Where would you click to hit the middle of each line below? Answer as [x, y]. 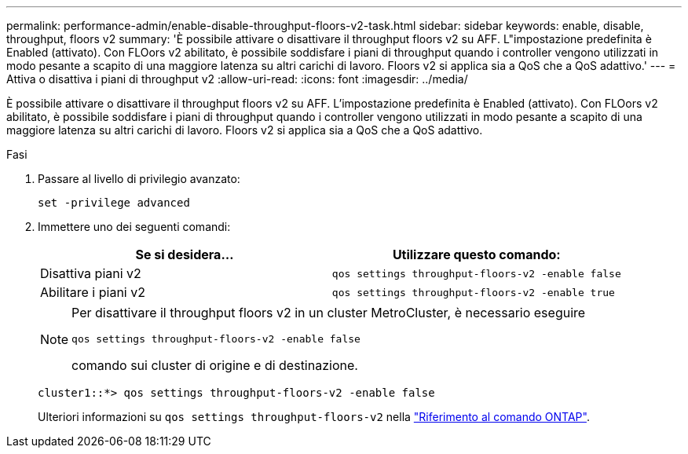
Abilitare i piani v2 [93, 292]
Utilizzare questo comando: [476, 254]
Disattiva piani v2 [91, 273]
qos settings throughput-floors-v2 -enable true [473, 292]
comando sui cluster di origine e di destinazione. [215, 365]
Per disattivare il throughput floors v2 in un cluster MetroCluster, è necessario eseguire [329, 313]
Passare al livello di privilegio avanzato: [139, 179]
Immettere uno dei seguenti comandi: [134, 227]
